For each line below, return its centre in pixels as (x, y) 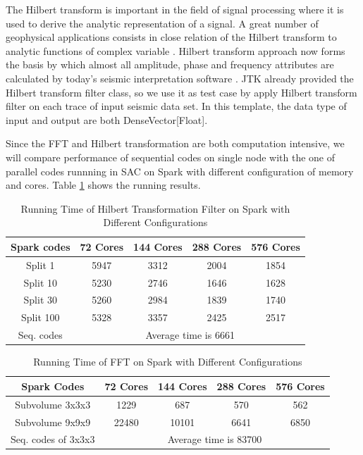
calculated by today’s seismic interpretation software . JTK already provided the (180, 78)
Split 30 (40, 300)
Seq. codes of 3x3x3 (53, 439)
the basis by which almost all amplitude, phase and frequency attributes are (170, 64)
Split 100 (41, 317)
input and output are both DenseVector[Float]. (107, 119)
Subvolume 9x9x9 (53, 422)
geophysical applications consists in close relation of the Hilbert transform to (171, 37)
